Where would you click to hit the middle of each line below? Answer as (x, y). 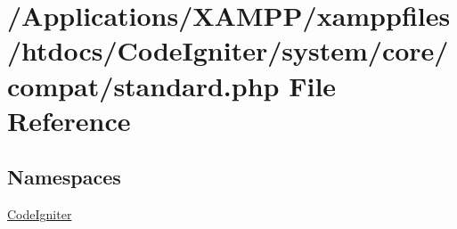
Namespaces (64, 177)
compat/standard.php (143, 85)
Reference (69, 120)
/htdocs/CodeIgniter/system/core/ (228, 50)
